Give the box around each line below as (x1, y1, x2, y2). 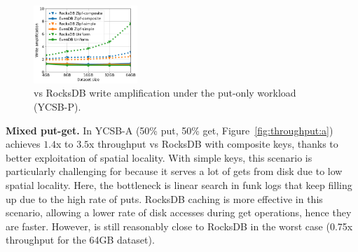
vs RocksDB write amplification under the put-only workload (34, 85, 296, 100)
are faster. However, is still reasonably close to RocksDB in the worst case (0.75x (6, 218, 353, 233)
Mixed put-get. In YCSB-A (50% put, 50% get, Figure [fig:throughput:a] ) (6, 122, 333, 137)
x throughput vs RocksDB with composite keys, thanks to (89, 136, 338, 151)
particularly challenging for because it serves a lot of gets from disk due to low (6, 164, 343, 178)
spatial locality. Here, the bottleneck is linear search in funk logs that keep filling (6, 178, 352, 192)
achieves (6, 136, 41, 151)
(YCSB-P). (34, 99, 81, 114)
